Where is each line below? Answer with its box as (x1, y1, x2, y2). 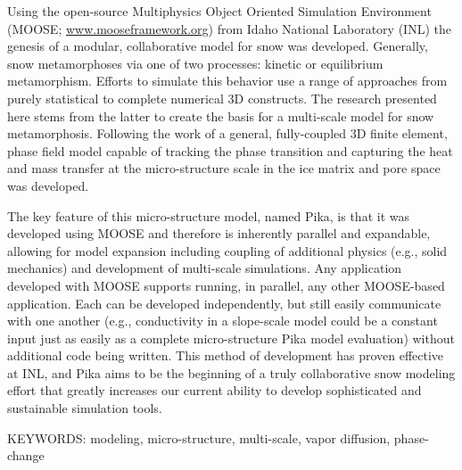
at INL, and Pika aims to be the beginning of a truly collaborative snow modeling (7, 363, 456, 382)
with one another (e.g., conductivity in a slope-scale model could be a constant (7, 311, 438, 330)
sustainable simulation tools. (7, 399, 162, 417)
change (7, 446, 45, 465)
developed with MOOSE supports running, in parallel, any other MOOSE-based (7, 276, 445, 294)
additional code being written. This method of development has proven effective (7, 346, 444, 365)
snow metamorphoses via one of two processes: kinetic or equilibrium (7, 54, 384, 72)
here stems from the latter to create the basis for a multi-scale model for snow (7, 106, 434, 125)
